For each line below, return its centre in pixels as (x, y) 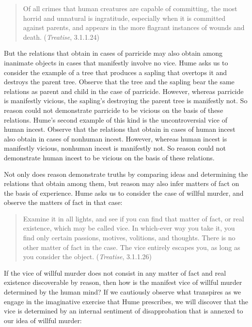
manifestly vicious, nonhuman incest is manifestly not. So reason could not (115, 148)
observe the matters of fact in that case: (63, 202)
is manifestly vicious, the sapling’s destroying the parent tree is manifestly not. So (126, 101)
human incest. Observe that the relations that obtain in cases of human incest (120, 129)
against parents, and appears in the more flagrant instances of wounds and (134, 27)
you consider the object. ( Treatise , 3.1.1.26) (87, 257)
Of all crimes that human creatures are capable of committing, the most (130, 8)
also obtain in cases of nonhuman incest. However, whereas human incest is (116, 138)
